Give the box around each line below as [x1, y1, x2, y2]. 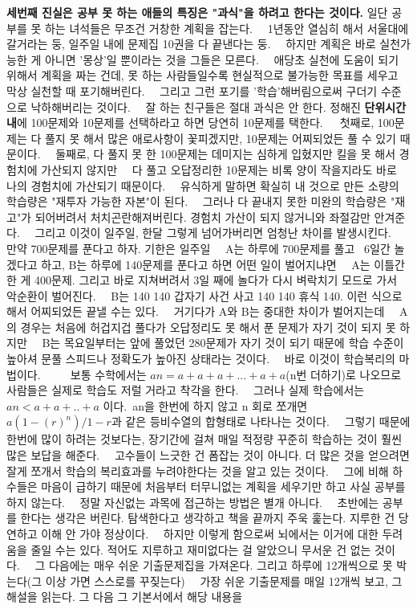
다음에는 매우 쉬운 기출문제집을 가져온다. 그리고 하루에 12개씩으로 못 [48, 557, 393, 574]
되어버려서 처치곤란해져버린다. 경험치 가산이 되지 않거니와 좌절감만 [34, 208, 370, 225]
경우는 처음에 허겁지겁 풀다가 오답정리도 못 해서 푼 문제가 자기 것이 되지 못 [20, 318, 396, 335]
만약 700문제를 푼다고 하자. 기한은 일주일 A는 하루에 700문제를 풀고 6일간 [6, 239, 391, 256]
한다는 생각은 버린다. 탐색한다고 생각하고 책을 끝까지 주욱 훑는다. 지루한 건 [20, 509, 395, 526]
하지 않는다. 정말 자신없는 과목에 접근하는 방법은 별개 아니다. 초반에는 [6, 493, 379, 510]
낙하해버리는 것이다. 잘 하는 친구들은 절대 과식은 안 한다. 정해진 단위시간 [30, 98, 407, 115]
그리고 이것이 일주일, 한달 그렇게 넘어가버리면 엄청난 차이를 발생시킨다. [34, 224, 391, 241]
